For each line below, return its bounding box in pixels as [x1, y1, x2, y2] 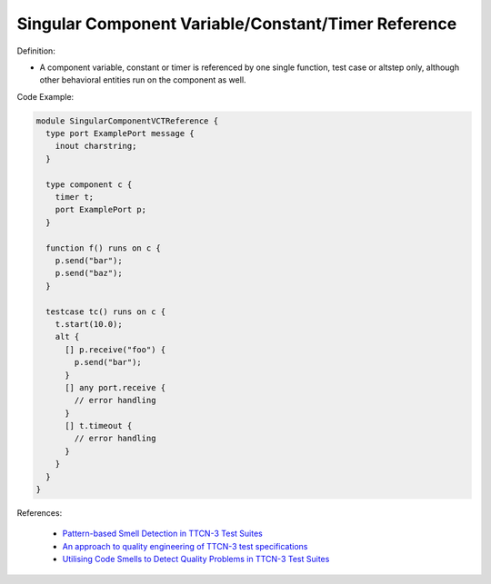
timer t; [55, 192, 95, 203]
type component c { [45, 179, 133, 190]
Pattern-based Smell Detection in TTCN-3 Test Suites [62, 528, 263, 539]
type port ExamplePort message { [45, 128, 195, 139]
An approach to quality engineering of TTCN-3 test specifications [62, 540, 308, 551]
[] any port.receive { [65, 382, 166, 392]
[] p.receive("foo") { [65, 344, 166, 354]
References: [16, 508, 63, 519]
